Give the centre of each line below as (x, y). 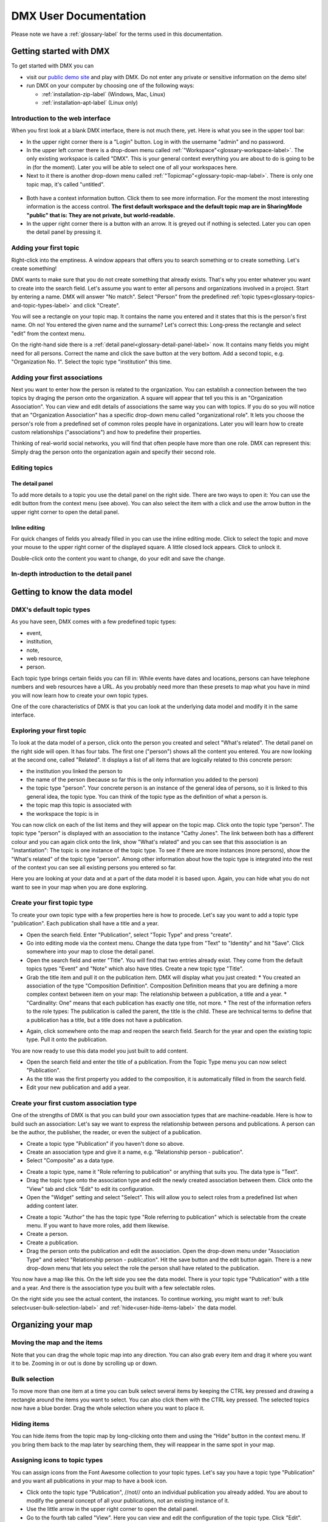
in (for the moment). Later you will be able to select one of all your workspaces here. (132, 167)
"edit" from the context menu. (49, 333)
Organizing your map (52, 1325)
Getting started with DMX (60, 51)
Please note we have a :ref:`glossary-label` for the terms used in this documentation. (117, 34)
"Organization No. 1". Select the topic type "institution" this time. (92, 362)
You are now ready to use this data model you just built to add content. (100, 1051)
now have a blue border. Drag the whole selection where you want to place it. (108, 1408)
